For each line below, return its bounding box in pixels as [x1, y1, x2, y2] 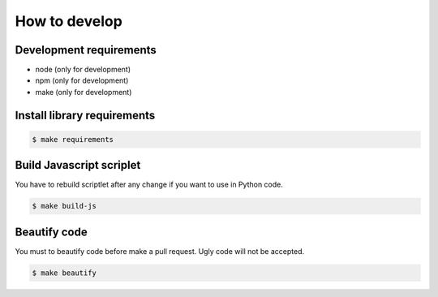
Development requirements [15, 43, 157, 57]
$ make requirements [32, 135, 114, 144]
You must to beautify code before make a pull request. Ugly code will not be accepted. [15, 246, 305, 256]
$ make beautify [32, 268, 97, 278]
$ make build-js [32, 201, 97, 211]
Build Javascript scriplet [15, 158, 141, 172]
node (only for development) [35, 65, 131, 75]
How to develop [15, 12, 123, 30]
